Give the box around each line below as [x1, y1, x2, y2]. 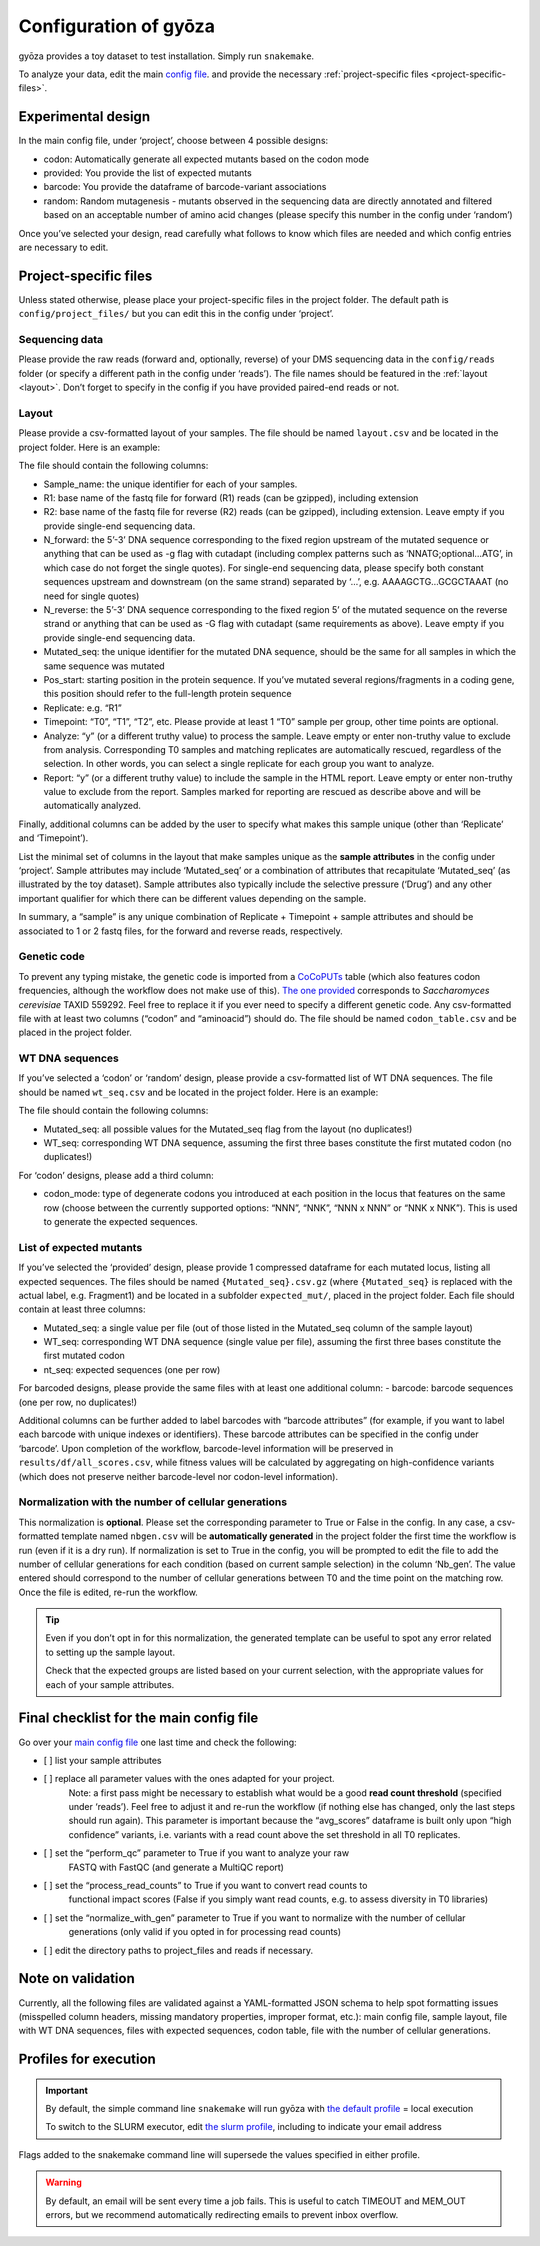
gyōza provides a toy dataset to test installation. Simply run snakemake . [18, 50, 315, 62]
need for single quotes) [43, 590, 140, 602]
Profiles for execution [18, 2051, 157, 2068]
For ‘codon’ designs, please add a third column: [18, 1169, 214, 1181]
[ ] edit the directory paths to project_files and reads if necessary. [43, 1944, 314, 1956]
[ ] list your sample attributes [43, 1754, 162, 1766]
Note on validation [18, 1970, 135, 1987]
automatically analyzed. [43, 800, 142, 812]
